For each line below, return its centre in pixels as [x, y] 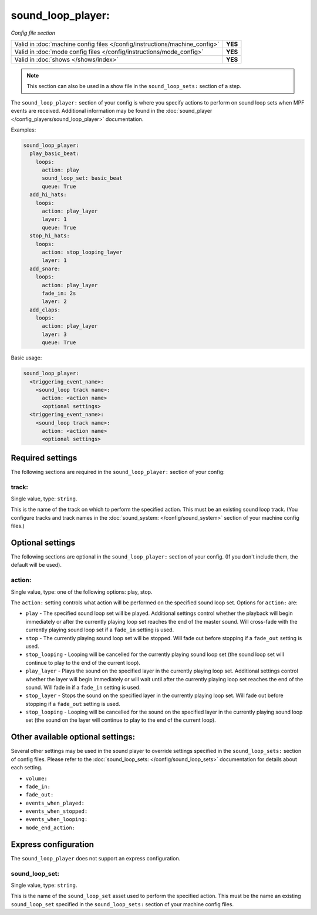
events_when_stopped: [57, 811]
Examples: [23, 130]
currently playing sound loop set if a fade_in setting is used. [100, 630]
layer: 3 [54, 334]
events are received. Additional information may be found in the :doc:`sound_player [112, 111]
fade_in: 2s [59, 293]
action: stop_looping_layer [82, 252]
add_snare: [45, 268]
